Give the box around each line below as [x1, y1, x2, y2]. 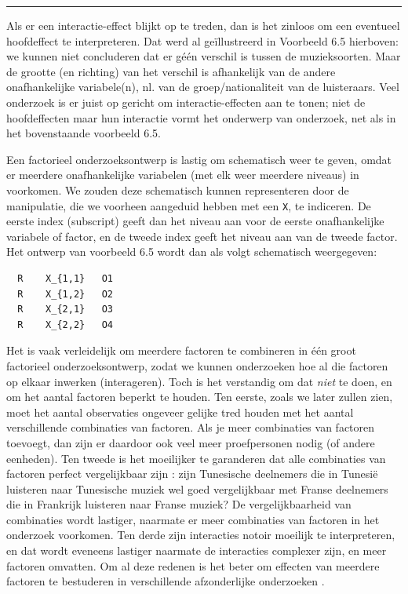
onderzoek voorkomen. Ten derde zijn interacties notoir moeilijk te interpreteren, [6, 527, 395, 543]
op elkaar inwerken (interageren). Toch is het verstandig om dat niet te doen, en [6, 373, 392, 389]
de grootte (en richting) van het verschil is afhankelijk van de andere [6, 63, 336, 79]
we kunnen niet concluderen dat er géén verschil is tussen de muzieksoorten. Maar [6, 48, 401, 64]
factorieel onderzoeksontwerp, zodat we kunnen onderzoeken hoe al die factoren [6, 357, 388, 374]
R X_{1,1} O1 [17, 272, 114, 284]
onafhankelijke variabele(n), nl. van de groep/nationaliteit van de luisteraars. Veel [6, 78, 399, 95]
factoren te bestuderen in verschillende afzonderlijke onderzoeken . [6, 573, 325, 589]
